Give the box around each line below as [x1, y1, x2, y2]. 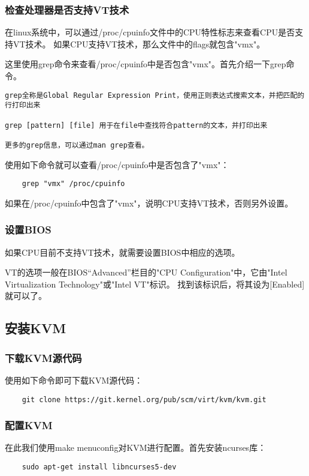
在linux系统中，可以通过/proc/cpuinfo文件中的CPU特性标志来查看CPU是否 [5, 26, 295, 38]
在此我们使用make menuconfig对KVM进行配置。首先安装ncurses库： [5, 441, 266, 454]
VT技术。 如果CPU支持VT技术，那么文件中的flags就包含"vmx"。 [13, 37, 265, 50]
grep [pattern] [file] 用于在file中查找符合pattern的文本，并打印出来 [5, 121, 268, 130]
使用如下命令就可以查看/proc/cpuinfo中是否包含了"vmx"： [5, 158, 229, 170]
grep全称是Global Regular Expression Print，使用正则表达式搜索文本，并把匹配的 [5, 91, 305, 100]
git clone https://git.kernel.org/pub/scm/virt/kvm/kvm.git [22, 395, 266, 404]
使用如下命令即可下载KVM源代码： [5, 373, 143, 386]
